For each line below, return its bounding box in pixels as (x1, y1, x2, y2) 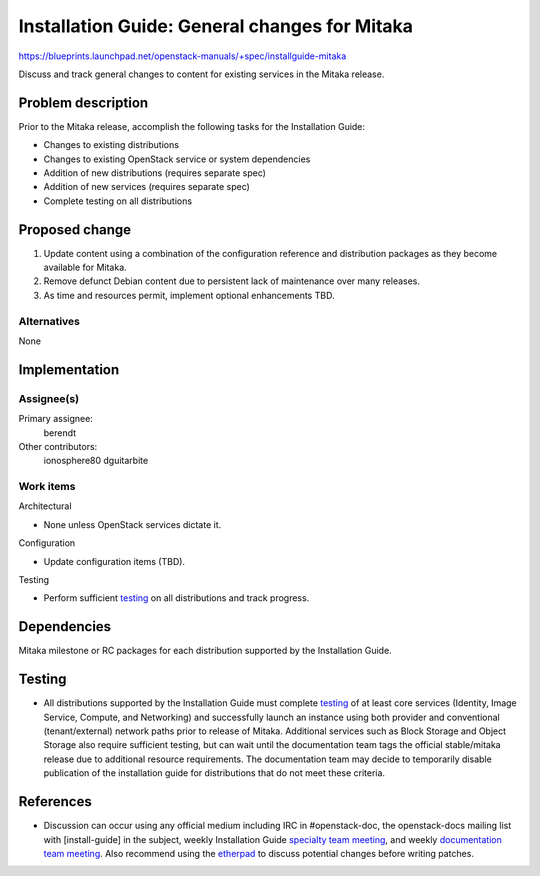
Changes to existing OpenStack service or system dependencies (43, 153, 311, 165)
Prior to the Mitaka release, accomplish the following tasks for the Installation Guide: (18, 120, 365, 132)
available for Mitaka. (43, 261, 127, 274)
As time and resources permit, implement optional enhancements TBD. (43, 289, 335, 301)
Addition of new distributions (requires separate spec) (43, 167, 267, 179)
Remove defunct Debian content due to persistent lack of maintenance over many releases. (43, 275, 420, 287)
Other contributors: (18, 440, 98, 452)
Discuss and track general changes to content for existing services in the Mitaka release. (18, 68, 385, 80)
